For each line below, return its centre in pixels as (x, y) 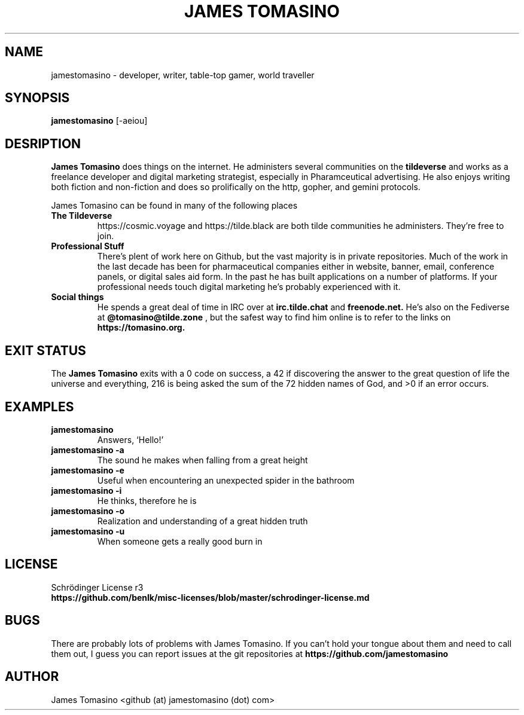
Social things (77, 297)
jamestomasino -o (88, 511)
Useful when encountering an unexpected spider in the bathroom (226, 480)
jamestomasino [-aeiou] (99, 121)
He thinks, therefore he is (147, 500)
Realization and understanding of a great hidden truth (202, 521)
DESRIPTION (43, 143)
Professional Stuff (88, 246)
